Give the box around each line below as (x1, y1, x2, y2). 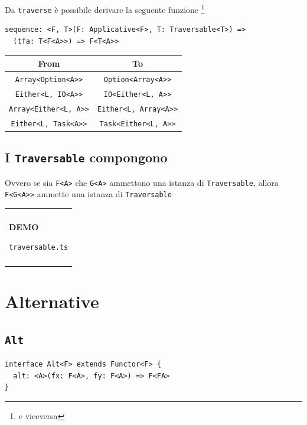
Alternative (5, 289, 99, 313)
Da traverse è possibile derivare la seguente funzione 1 (5, 2, 205, 15)
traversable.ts (9, 243, 68, 252)
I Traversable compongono (5, 148, 168, 166)
